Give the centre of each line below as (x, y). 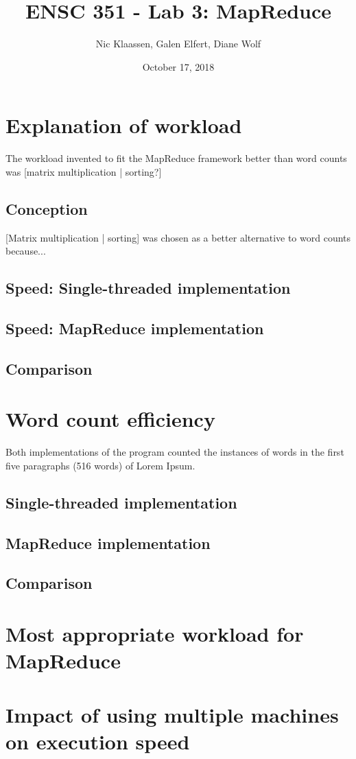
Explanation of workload (124, 125)
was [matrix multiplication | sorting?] (84, 171)
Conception (47, 208)
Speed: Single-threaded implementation (148, 288)
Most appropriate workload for (155, 634)
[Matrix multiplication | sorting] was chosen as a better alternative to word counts (178, 237)
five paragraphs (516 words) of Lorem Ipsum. (100, 465)
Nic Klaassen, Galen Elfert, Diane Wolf (178, 44)
